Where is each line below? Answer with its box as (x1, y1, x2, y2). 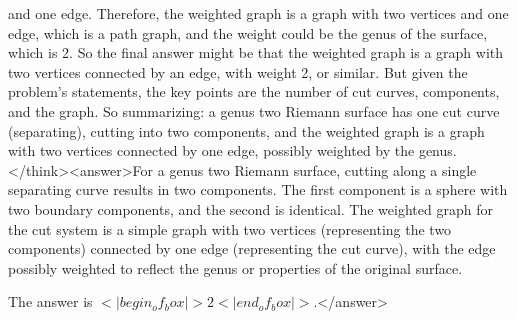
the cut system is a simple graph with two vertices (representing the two (8, 218, 452, 239)
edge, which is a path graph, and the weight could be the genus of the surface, (8, 22, 488, 43)
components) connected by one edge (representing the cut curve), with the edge (8, 238, 496, 259)
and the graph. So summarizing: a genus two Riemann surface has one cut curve (8, 100, 500, 121)
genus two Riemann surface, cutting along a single (169, 159, 477, 180)
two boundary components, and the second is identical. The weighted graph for (8, 198, 493, 219)
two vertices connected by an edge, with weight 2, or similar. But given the (8, 61, 468, 82)
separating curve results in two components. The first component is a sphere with (8, 179, 508, 200)
